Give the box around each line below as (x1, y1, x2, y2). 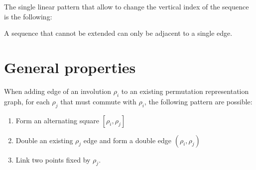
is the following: (4, 11, 52, 21)
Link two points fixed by (15, 154, 91, 165)
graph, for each (4, 96, 50, 106)
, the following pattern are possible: (144, 96, 253, 106)
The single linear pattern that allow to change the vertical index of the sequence (4, 1, 249, 11)
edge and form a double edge (83, 135, 172, 145)
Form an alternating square (15, 115, 100, 125)
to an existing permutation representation (121, 85, 249, 96)
